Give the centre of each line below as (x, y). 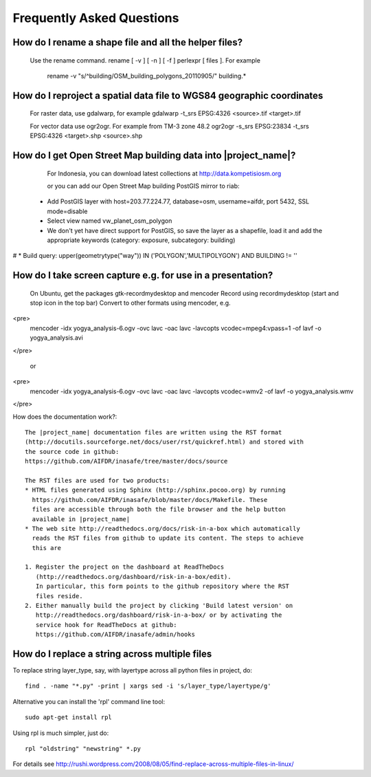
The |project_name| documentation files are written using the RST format (154, 432)
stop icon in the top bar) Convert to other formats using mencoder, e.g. (130, 303)
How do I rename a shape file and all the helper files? (128, 42)
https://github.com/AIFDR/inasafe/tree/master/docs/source (126, 461)
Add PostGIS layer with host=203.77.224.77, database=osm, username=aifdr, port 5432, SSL (178, 201)
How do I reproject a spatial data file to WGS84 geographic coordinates (168, 95)
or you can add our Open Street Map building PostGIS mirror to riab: (143, 186)
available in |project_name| (81, 519)
